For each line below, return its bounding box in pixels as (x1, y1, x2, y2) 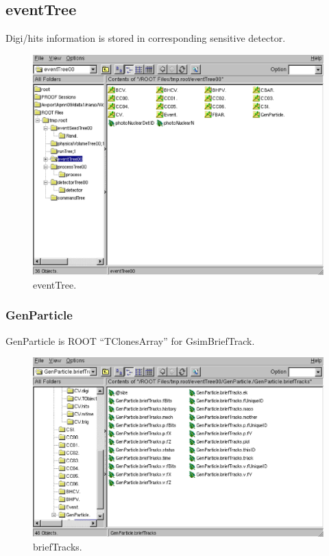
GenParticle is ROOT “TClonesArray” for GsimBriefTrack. (5, 333, 255, 348)
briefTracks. (33, 539, 82, 553)
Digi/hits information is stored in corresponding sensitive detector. (5, 31, 286, 45)
